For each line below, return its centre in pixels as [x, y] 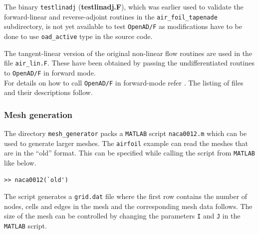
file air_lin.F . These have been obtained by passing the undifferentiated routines [129, 63]
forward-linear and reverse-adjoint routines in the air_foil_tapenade [111, 16]
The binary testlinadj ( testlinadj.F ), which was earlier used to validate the [124, 6]
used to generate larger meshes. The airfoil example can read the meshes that [126, 143]
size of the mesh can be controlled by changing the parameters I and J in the [122, 216]
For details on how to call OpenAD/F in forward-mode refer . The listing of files [124, 82]
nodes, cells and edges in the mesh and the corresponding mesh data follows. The [128, 206]
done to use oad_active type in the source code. [78, 36]
